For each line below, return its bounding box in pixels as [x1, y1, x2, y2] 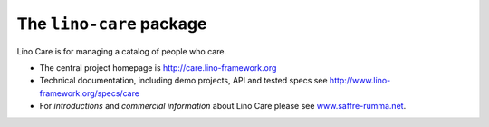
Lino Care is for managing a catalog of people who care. [16, 45, 226, 56]
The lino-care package [16, 14, 207, 34]
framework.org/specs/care [39, 87, 140, 99]
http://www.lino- [329, 75, 391, 86]
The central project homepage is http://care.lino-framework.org [39, 62, 277, 73]
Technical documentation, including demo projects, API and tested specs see [39, 75, 328, 86]
